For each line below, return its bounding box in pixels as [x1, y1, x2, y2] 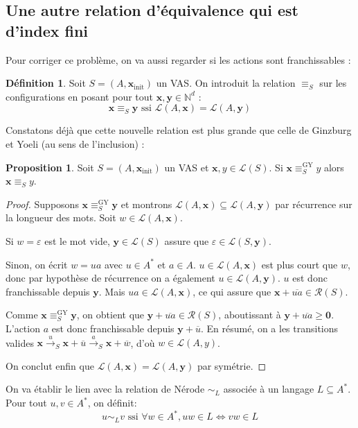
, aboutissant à [218, 307, 281, 322]
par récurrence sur [275, 196, 352, 211]
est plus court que [261, 257, 338, 271]
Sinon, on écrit [6, 257, 68, 271]
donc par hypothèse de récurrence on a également [6, 271, 215, 285]
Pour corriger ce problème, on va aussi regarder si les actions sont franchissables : [6, 52, 351, 67]
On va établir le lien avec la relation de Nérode [6, 382, 205, 396]
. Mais [98, 284, 125, 298]
